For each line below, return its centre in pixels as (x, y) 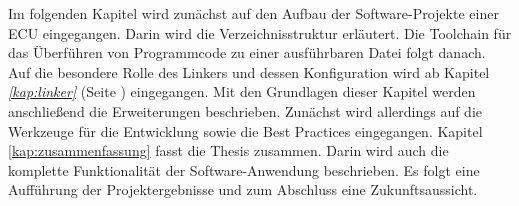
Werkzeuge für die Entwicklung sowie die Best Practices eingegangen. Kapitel (245, 130)
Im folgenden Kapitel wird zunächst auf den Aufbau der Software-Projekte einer (253, 13)
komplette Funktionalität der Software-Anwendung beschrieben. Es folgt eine (244, 169)
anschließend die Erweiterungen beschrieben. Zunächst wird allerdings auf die (245, 110)
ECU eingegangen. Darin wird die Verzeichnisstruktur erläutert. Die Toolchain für (260, 32)
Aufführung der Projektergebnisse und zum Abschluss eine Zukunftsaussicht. (243, 189)
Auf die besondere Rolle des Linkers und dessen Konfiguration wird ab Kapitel (249, 71)
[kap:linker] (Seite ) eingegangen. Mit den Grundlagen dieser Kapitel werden (242, 91)
